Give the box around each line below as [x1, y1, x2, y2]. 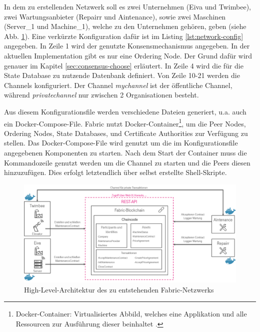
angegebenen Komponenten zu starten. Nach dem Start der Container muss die [4, 147, 247, 157]
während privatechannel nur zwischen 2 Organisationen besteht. [4, 89, 199, 100]
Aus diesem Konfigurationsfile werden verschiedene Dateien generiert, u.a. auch [4, 106, 246, 116]
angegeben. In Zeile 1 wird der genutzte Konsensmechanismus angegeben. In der [4, 40, 250, 51]
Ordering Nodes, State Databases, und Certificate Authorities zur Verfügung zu [4, 127, 248, 138]
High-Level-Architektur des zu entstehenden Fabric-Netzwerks [24, 284, 214, 294]
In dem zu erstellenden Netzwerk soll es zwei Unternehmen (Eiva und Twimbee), [4, 1, 251, 11]
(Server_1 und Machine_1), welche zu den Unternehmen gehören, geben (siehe [4, 21, 246, 31]
